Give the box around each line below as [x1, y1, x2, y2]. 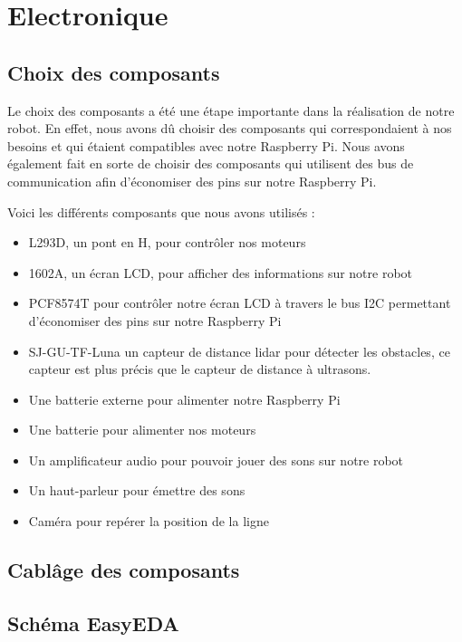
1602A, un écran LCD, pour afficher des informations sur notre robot [28, 263, 413, 282]
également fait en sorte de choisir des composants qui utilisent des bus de [7, 154, 414, 173]
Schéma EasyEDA [7, 608, 179, 637]
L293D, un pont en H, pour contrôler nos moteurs [28, 233, 306, 252]
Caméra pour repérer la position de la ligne [28, 512, 269, 531]
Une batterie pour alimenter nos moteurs [28, 420, 256, 439]
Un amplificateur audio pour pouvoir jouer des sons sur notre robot [28, 450, 404, 469]
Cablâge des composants [7, 556, 240, 584]
